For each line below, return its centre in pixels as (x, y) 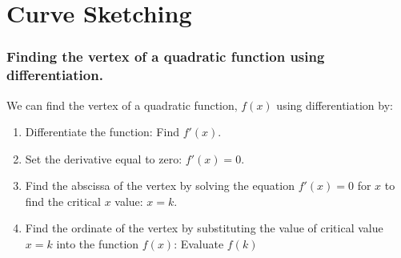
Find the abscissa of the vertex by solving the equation (160, 185)
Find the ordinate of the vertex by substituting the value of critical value (204, 228)
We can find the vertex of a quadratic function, (122, 105)
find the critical (63, 201)
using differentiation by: (335, 105)
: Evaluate (199, 244)
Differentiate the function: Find (102, 132)
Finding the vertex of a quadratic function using (166, 56)
